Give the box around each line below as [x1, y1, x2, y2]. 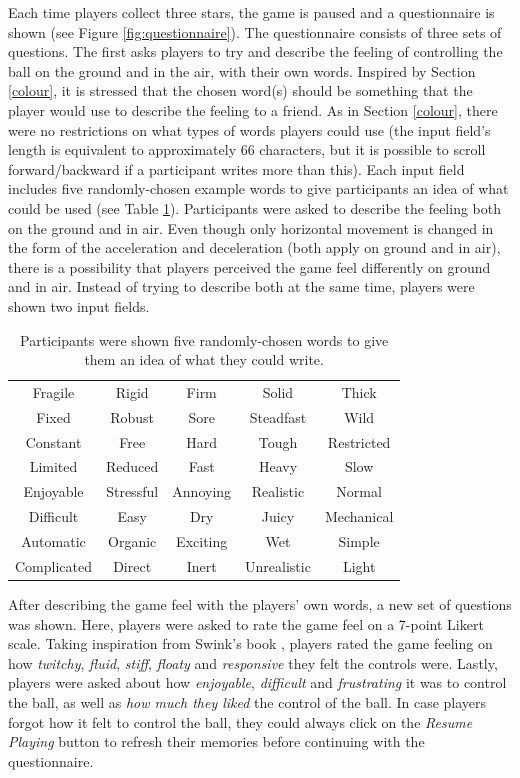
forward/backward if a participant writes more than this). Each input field [8, 158, 465, 179]
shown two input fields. [8, 295, 150, 316]
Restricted [327, 431, 391, 452]
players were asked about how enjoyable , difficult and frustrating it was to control [8, 672, 507, 693]
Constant [25, 431, 82, 452]
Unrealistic [245, 555, 311, 576]
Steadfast [249, 406, 307, 427]
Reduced [106, 456, 159, 477]
